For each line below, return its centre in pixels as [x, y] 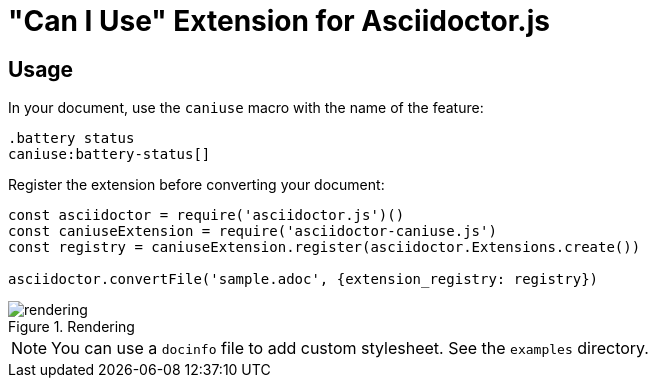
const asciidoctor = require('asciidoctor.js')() [206, 215]
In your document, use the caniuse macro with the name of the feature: [246, 108]
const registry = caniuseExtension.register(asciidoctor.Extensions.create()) [324, 247]
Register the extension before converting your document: [196, 185]
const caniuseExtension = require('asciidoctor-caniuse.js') [252, 231]
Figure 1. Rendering [71, 327]
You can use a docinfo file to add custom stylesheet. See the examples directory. [350, 348]
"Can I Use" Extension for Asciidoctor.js [279, 21]
